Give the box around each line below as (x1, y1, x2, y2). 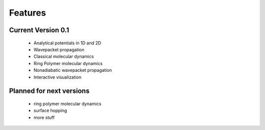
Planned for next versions (9, 87, 90, 95)
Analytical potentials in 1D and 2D (33, 40, 102, 46)
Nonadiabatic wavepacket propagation (33, 67, 112, 73)
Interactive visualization (33, 74, 82, 80)
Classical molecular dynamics (33, 54, 94, 60)
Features (9, 7, 46, 18)
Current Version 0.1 (9, 26, 70, 34)
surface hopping (33, 108, 67, 113)
